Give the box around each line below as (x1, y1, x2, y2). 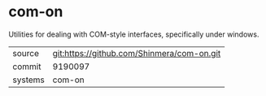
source (12, 47, 39, 59)
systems (12, 74, 45, 85)
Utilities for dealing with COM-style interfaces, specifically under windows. (8, 29, 259, 39)
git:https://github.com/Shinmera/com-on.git (52, 47, 221, 59)
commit (12, 60, 41, 72)
